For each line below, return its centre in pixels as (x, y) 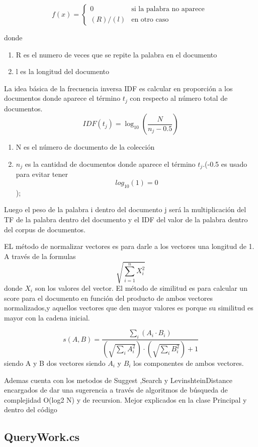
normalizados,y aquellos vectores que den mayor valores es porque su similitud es (129, 308)
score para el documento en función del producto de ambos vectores (108, 298)
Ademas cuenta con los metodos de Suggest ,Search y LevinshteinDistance (118, 380)
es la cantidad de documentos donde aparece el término (110, 164)
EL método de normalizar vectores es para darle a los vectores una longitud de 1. (129, 246)
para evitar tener (42, 174)
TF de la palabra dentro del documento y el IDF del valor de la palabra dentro (126, 219)
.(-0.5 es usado (225, 164)
